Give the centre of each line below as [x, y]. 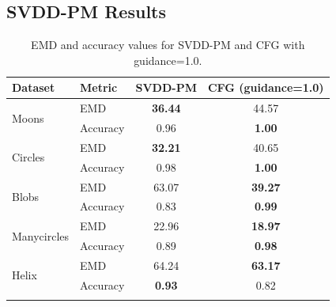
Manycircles [41, 235]
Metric [99, 87]
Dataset [34, 87]
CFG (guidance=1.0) [266, 87]
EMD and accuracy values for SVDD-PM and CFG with [168, 45]
